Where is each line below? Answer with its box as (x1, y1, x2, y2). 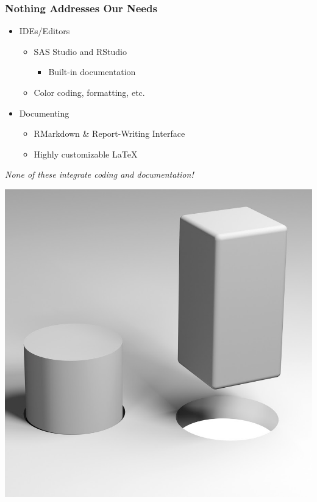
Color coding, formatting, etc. (34, 86, 145, 98)
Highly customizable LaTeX (34, 147, 138, 160)
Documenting (19, 106, 69, 119)
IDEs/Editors (19, 24, 70, 37)
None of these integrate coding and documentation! (5, 168, 194, 181)
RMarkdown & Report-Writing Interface (34, 127, 185, 140)
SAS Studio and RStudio (34, 45, 127, 57)
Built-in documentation (48, 65, 136, 78)
